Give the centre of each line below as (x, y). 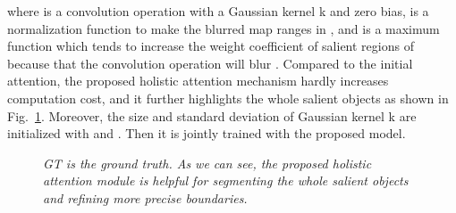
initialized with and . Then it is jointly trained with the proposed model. (207, 133)
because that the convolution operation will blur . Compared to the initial (210, 63)
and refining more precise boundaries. (145, 197)
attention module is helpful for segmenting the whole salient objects (226, 180)
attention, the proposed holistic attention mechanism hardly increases (198, 81)
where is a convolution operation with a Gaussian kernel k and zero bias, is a (218, 11)
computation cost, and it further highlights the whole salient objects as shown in (228, 98)
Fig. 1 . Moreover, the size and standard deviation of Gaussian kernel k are (212, 115)
